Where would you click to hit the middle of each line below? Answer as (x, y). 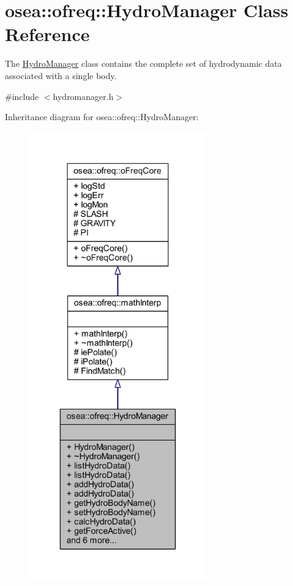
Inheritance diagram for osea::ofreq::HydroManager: (102, 117)
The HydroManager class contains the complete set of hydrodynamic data (143, 63)
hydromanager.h (83, 96)
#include (22, 96)
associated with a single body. (61, 75)
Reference (47, 34)
